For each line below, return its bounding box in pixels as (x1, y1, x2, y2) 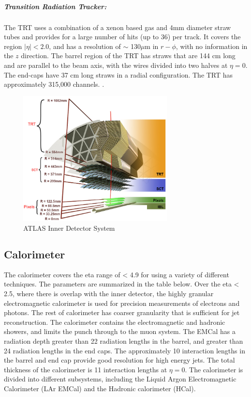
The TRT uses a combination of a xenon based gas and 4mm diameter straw (4, 22, 231, 32)
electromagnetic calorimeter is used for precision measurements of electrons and (4, 298, 240, 308)
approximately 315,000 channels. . (4, 79, 104, 89)
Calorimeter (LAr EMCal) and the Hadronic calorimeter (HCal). (4, 383, 196, 393)
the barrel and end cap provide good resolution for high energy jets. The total (4, 355, 235, 365)
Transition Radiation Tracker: (4, 1, 107, 11)
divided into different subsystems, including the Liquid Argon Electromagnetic (4, 374, 236, 384)
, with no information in (176, 41, 248, 51)
